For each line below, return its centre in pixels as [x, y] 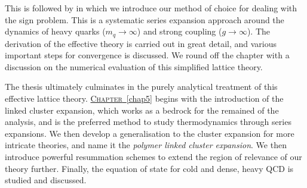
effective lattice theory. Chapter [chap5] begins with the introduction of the [144, 98]
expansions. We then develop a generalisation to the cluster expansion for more [150, 133]
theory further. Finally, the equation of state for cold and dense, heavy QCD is [149, 168]
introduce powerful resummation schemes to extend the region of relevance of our [153, 156]
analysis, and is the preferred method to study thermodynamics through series [148, 122]
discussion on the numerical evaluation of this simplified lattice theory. [134, 66]
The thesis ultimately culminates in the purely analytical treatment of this [141, 87]
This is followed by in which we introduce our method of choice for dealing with [151, 8]
